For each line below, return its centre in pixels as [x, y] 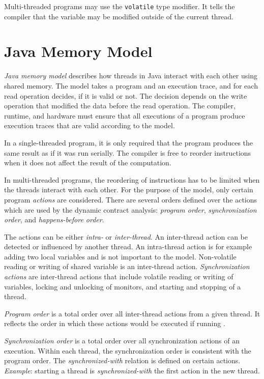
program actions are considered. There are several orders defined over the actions [131, 199]
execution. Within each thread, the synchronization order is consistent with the [128, 350]
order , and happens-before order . [54, 220]
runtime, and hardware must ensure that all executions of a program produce [125, 115]
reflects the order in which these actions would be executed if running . [115, 323]
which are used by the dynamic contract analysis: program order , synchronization [130, 209]
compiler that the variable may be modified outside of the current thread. [119, 16]
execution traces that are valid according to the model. [90, 125]
